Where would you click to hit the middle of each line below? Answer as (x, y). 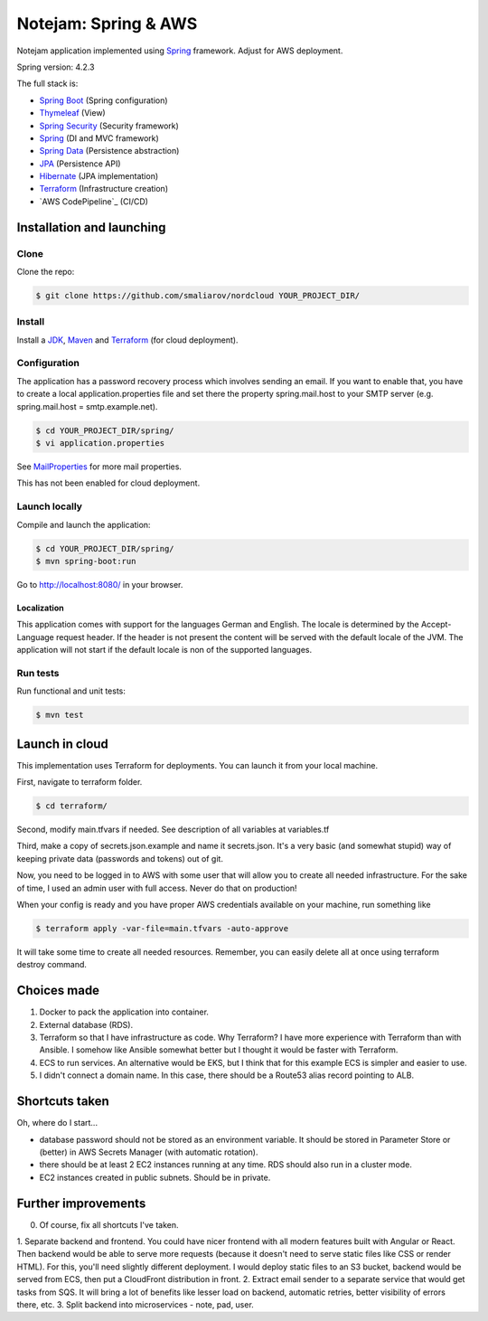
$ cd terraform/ (72, 806)
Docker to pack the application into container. (124, 1012)
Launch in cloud (62, 744)
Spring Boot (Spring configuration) (103, 100)
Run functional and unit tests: (71, 691)
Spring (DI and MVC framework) (99, 138)
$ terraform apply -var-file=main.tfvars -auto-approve (162, 928)
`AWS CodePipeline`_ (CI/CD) (94, 201)
